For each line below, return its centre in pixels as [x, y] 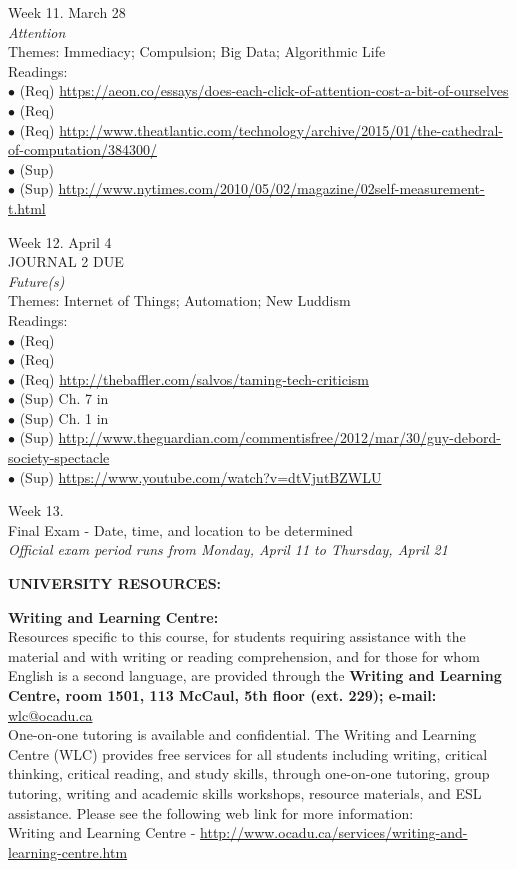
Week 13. [36, 510]
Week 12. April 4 [60, 241]
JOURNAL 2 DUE [66, 261]
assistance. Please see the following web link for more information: [211, 812]
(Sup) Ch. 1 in [64, 417]
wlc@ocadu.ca [50, 714]
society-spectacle [59, 457]
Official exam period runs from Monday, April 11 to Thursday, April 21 [228, 549]
